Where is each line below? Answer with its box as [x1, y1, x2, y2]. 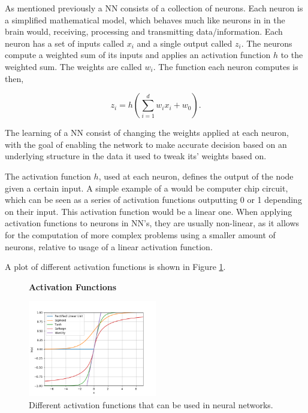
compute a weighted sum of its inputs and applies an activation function [5, 48, 271, 61]
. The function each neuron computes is [153, 60, 298, 72]
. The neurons [241, 37, 292, 49]
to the [280, 48, 303, 61]
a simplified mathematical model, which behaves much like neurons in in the [5, 13, 285, 26]
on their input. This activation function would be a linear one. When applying [5, 205, 292, 217]
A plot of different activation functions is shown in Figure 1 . [5, 260, 226, 273]
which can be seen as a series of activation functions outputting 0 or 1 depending [5, 193, 302, 206]
